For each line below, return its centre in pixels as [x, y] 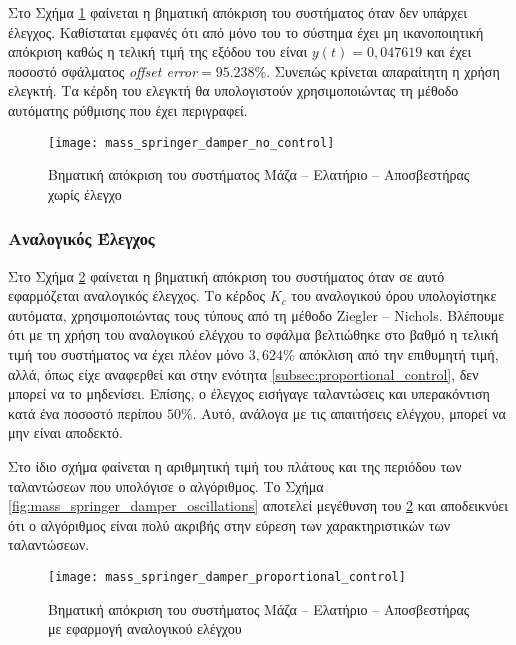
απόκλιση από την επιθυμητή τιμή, [399, 354]
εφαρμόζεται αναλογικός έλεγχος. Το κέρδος [137, 295]
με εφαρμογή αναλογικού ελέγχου [145, 628]
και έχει [449, 51]
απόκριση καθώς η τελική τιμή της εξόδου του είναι [158, 51]
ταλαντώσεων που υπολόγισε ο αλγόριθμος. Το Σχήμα [166, 485]
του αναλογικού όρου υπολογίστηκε [394, 295]
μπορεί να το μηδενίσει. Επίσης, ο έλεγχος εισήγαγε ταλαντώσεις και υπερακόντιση [249, 393]
